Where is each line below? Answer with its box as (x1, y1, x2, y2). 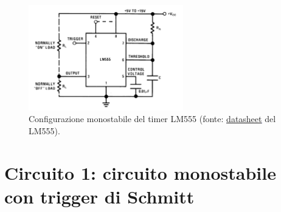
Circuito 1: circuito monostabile (4, 160, 276, 185)
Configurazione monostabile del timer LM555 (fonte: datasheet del (29, 112, 276, 125)
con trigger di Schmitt (4, 184, 195, 208)
